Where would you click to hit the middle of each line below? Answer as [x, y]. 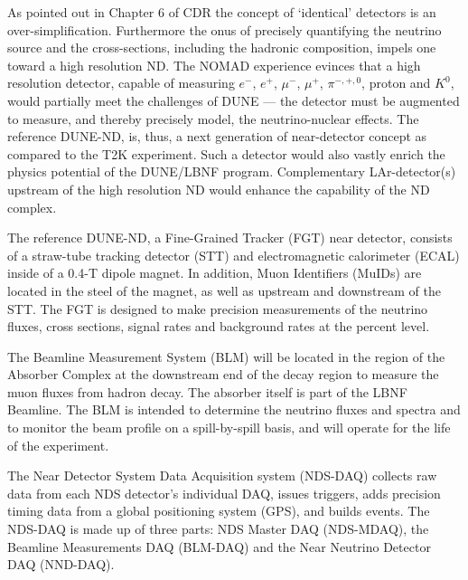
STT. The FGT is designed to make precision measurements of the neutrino [218, 308]
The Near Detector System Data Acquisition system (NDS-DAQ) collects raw [222, 475]
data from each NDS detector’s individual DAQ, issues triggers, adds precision [224, 493]
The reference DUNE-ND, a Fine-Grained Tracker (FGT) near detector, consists [230, 238]
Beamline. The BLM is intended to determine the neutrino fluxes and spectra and [234, 409]
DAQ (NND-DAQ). [61, 564]
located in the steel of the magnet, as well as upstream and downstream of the [224, 290]
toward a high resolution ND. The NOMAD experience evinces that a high [214, 65]
